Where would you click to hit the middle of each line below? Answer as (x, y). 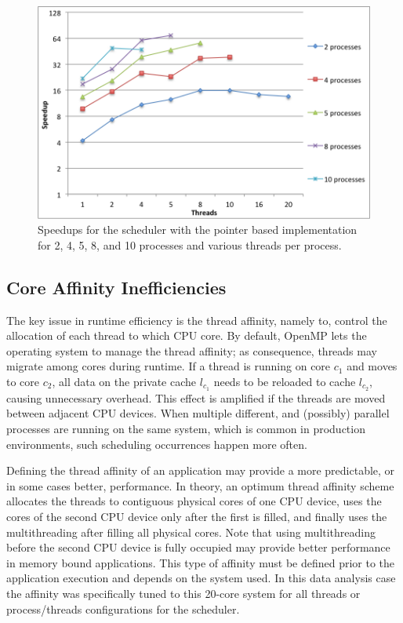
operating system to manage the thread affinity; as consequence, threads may (192, 350)
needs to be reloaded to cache (285, 381)
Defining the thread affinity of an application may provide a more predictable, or (201, 470)
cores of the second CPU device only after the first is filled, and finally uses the (197, 516)
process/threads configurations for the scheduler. (123, 608)
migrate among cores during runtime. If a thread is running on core (169, 366)
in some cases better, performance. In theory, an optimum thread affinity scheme (200, 485)
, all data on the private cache (124, 381)
